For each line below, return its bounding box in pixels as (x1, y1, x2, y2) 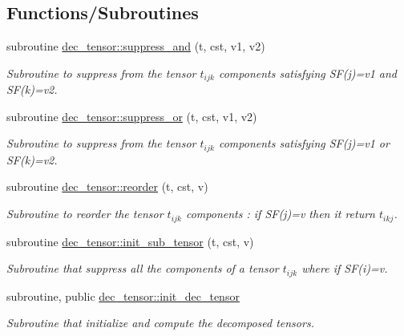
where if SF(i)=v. (301, 260, 388, 277)
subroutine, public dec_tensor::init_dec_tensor (6, 287, 240, 304)
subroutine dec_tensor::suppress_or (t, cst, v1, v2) (6, 107, 257, 124)
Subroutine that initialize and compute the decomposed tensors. (6, 314, 314, 331)
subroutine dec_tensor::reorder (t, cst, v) (6, 178, 208, 195)
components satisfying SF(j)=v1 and (218, 64, 397, 81)
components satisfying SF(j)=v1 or (218, 135, 390, 152)
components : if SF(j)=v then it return (185, 205, 375, 222)
